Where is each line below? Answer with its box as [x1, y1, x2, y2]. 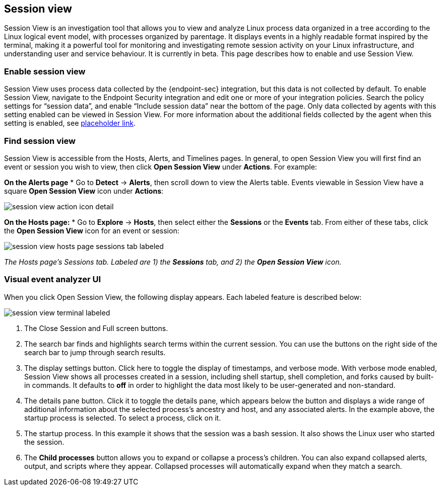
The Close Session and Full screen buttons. [24, 323, 168, 333]
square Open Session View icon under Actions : [4, 186, 164, 195]
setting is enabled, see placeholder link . [4, 119, 136, 128]
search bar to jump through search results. [24, 348, 166, 357]
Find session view [4, 135, 76, 146]
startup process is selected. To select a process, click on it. [24, 413, 221, 422]
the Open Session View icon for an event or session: [4, 226, 179, 235]
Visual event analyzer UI [4, 274, 101, 285]
